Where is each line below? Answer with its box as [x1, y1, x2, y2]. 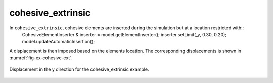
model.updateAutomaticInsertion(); [22, 39, 95, 45]
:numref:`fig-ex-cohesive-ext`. [9, 55, 73, 61]
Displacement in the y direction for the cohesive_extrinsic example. [9, 66, 149, 72]
